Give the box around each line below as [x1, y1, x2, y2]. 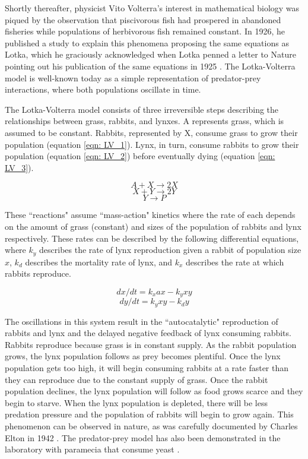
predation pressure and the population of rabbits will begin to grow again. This [5, 408, 294, 420]
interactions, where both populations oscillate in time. [5, 83, 201, 96]
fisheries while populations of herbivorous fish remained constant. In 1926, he [5, 25, 285, 37]
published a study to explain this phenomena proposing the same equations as [5, 36, 289, 49]
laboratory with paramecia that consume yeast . [5, 443, 180, 455]
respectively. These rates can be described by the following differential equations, [5, 232, 299, 244]
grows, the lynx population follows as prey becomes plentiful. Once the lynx [5, 350, 281, 362]
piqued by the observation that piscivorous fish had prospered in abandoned [5, 13, 281, 26]
